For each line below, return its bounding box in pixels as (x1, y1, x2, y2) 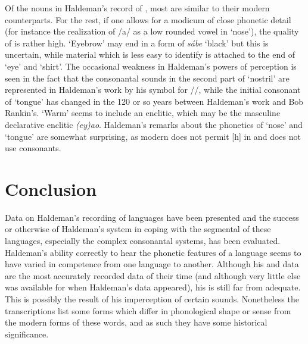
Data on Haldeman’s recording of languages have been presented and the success (5, 211, 299, 223)
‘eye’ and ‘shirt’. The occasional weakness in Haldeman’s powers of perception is (5, 60, 297, 72)
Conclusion (5, 176, 97, 201)
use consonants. (5, 142, 61, 154)
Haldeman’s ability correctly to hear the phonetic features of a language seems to (5, 246, 301, 258)
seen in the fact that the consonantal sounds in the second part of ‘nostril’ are (5, 71, 290, 84)
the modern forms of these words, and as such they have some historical (5, 316, 267, 329)
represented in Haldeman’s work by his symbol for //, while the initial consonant (5, 83, 301, 96)
